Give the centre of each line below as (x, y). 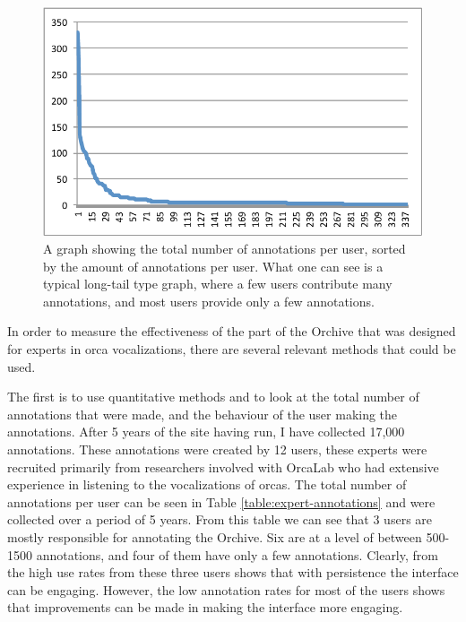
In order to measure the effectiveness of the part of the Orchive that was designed (232, 331)
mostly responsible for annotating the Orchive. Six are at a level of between (215, 537)
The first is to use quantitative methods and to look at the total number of (213, 397)
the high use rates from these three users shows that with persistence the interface (233, 572)
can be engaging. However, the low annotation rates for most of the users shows (226, 589)
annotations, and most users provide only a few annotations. (209, 301)
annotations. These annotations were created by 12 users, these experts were (217, 449)
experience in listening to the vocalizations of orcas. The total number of (207, 484)
